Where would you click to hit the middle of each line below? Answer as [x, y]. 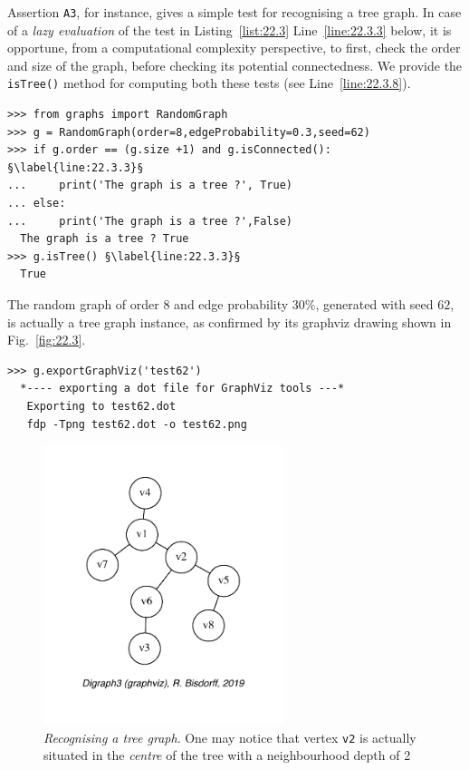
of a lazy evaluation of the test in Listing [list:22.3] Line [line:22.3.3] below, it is [230, 29]
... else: [37, 204]
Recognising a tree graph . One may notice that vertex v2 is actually [230, 737]
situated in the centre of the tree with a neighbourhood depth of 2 [227, 755]
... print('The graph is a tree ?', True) [150, 185]
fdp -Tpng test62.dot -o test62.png [137, 424]
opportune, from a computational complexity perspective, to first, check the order [234, 48]
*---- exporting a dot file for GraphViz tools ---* [182, 389]
